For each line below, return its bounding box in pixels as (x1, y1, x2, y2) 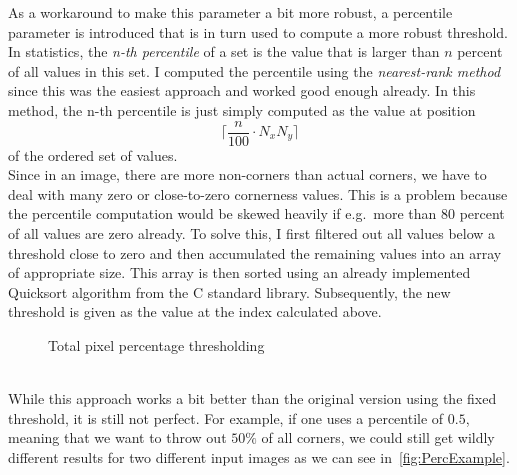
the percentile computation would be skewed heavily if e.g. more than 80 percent (8, 203, 505, 224)
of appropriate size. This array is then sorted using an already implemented (8, 262, 471, 283)
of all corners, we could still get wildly (261, 427, 495, 448)
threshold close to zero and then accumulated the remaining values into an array (8, 242, 502, 263)
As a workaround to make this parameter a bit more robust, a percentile (8, 2, 453, 22)
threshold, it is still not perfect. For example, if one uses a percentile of (8, 407, 444, 428)
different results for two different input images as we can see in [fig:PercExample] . (8, 446, 510, 467)
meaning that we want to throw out (8, 427, 227, 448)
